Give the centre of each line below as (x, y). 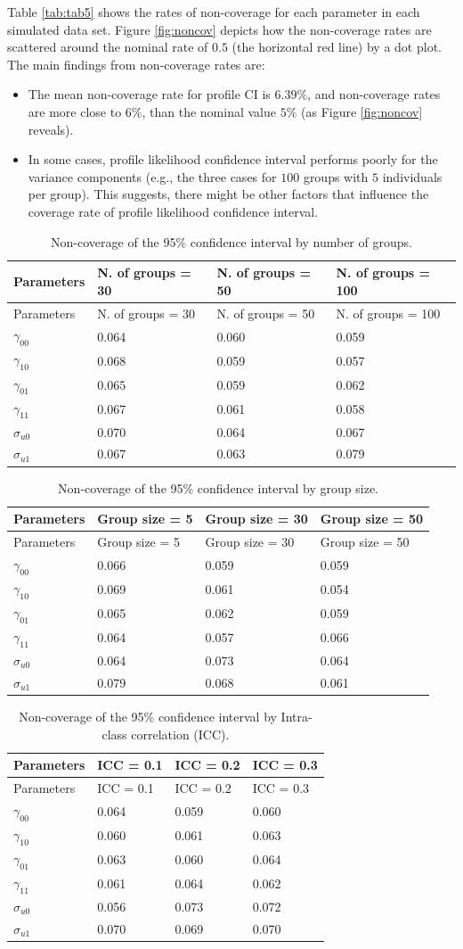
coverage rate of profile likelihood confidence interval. (173, 211)
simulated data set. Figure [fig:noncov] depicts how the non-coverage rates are (219, 29)
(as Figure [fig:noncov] (362, 111)
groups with (336, 176)
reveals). (51, 129)
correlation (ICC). (180, 734)
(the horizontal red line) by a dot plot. (337, 47)
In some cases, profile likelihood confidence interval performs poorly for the (233, 159)
